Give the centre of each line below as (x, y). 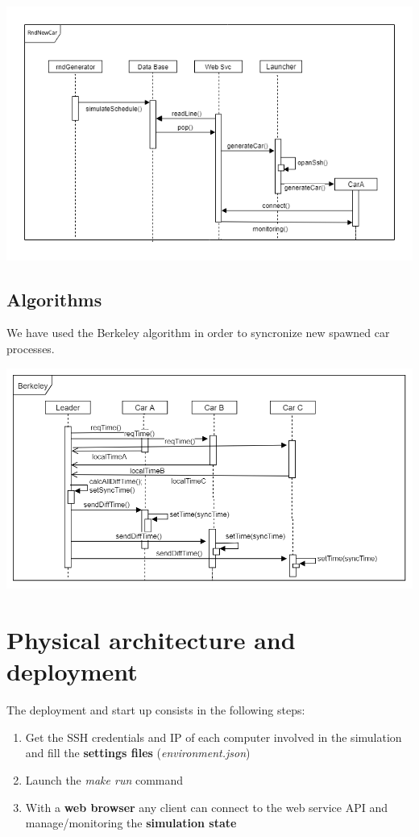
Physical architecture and (151, 640)
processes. (31, 348)
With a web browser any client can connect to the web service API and (207, 807)
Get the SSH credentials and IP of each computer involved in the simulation (214, 737)
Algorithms (54, 299)
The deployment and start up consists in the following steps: (156, 710)
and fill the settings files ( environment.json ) (138, 753)
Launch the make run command (104, 780)
